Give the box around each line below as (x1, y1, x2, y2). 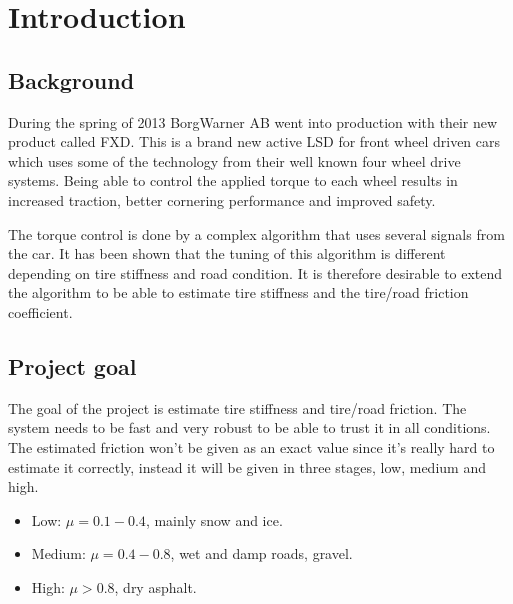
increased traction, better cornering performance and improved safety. (8, 189, 436, 210)
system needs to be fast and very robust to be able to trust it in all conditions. (8, 417, 491, 438)
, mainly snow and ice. (145, 509, 283, 530)
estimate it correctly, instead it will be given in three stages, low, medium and (8, 456, 486, 477)
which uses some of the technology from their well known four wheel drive (8, 150, 461, 171)
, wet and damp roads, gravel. (170, 543, 353, 564)
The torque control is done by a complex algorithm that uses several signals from (8, 223, 505, 244)
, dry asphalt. (114, 576, 197, 597)
